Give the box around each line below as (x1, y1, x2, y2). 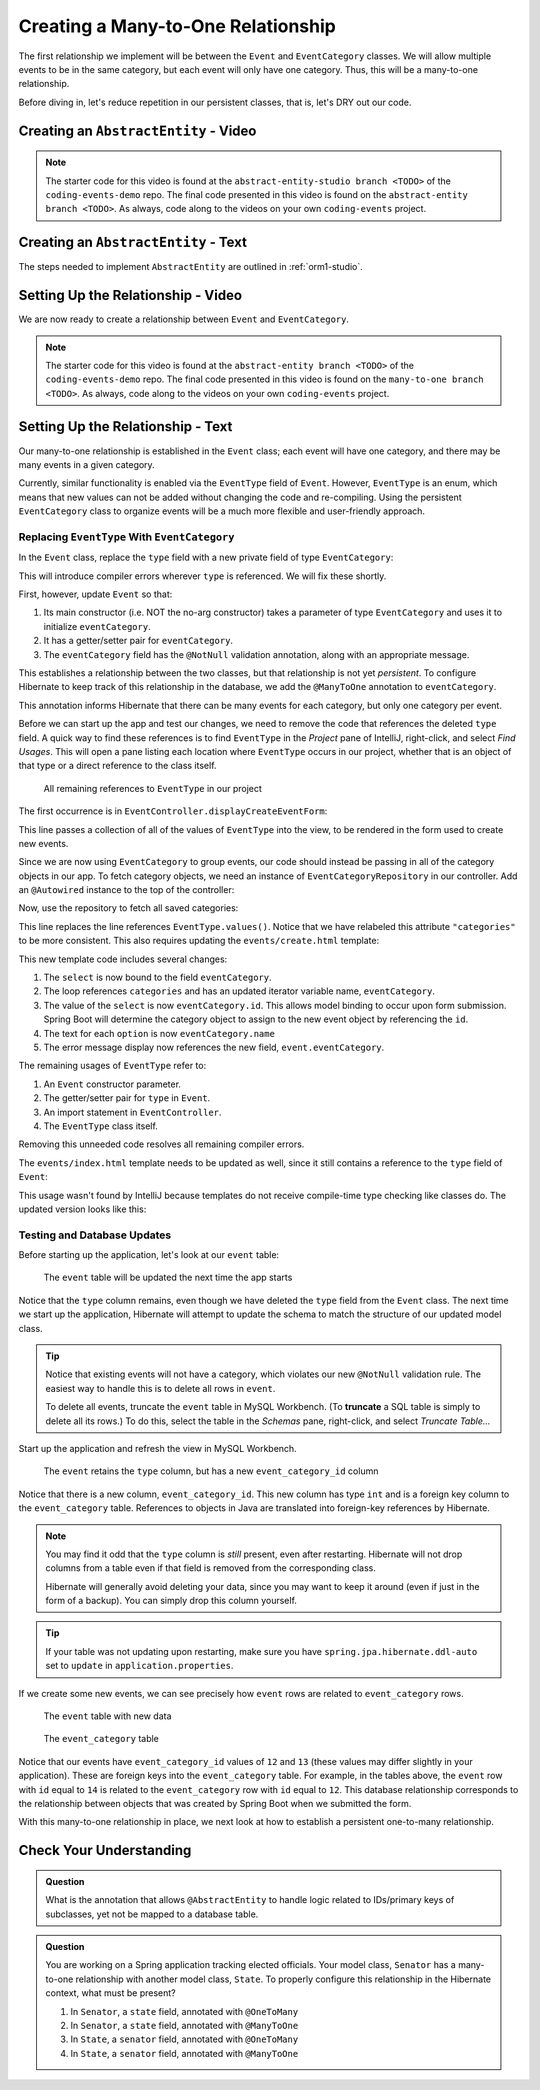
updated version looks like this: (18, 1203, 147, 1215)
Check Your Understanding (18, 1842, 192, 1859)
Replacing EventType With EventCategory (18, 530, 235, 544)
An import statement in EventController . (43, 1106, 222, 1118)
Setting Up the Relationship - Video (18, 287, 243, 304)
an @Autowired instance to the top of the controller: (18, 884, 235, 896)
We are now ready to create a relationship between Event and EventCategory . (18, 313, 350, 325)
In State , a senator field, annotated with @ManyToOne (70, 2047, 299, 2059)
